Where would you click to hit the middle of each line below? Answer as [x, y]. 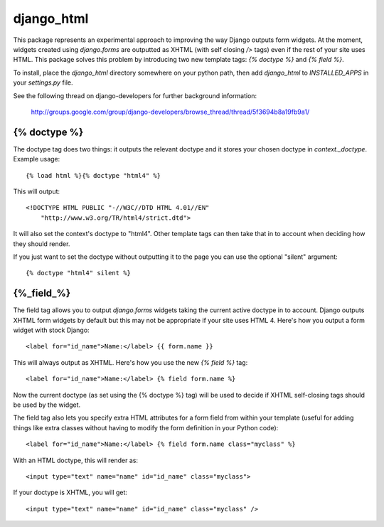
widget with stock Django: [51, 330]
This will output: [37, 191]
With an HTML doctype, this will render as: [76, 460]
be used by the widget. [47, 405]
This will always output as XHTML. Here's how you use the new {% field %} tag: [130, 362]
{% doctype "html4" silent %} [79, 273]
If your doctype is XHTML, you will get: [70, 493]
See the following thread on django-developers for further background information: [135, 95]
